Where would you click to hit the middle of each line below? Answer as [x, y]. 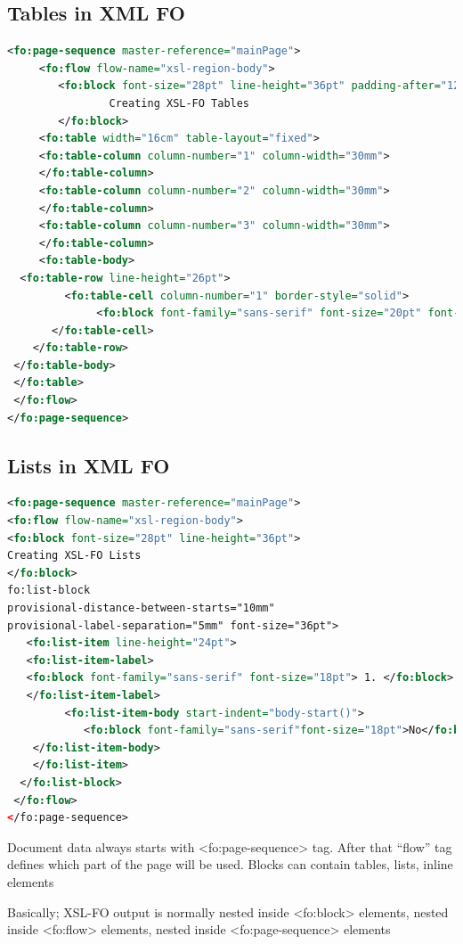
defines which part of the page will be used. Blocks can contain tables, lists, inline [230, 864]
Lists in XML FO [89, 465]
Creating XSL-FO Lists [74, 556]
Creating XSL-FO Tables [179, 103]
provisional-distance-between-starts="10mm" [141, 608]
